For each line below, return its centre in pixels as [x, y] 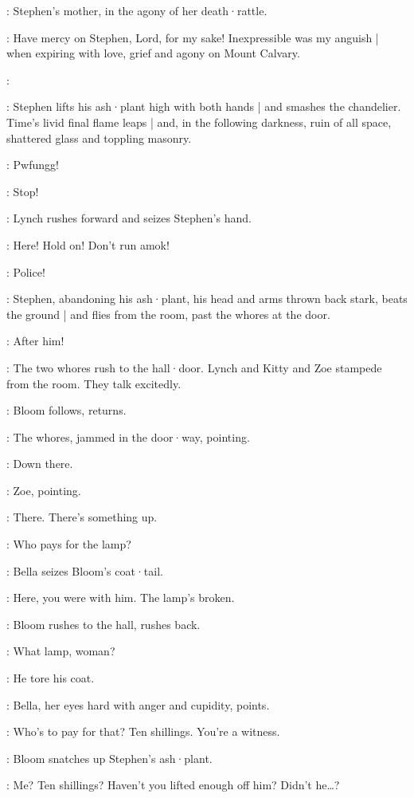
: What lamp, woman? [61, 651]
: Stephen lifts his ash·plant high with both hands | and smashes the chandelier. [204, 106]
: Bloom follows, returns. [66, 410]
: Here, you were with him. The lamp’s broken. [121, 598]
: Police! [26, 271]
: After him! [35, 341]
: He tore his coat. [51, 678]
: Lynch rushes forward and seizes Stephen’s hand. [129, 218]
